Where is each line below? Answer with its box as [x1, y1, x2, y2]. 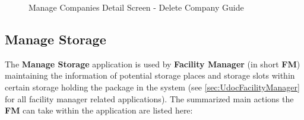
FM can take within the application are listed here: [5, 104, 193, 116]
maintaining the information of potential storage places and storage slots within [5, 69, 295, 82]
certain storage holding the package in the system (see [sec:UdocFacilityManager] [5, 80, 300, 93]
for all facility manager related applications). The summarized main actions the [5, 92, 294, 105]
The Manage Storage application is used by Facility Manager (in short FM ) [5, 57, 300, 70]
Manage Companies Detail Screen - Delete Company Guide [28, 1, 244, 13]
